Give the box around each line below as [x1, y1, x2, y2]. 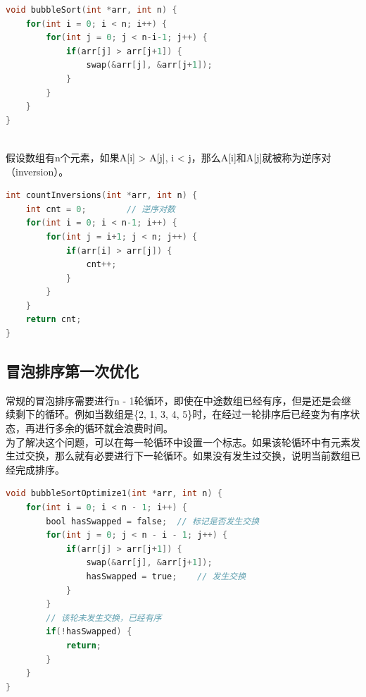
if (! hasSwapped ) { [46, 627, 132, 637]
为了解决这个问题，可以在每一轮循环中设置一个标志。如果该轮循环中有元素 [6, 434, 351, 449]
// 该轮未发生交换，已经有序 [46, 612, 162, 623]
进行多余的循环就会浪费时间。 [34, 421, 173, 436]
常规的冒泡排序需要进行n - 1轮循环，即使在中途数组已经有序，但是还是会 [6, 393, 341, 407]
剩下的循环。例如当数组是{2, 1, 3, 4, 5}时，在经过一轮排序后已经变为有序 [15, 407, 351, 421]
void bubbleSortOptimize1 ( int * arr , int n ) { [6, 488, 222, 499]
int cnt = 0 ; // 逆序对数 [25, 204, 175, 214]
